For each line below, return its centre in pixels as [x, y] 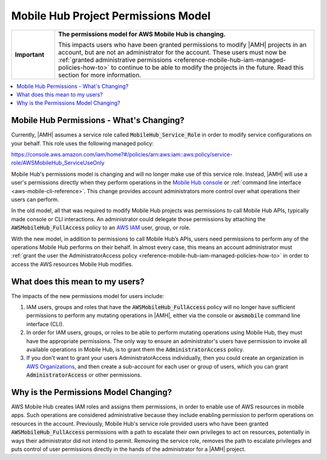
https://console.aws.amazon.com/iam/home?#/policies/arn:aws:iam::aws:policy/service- [122, 155]
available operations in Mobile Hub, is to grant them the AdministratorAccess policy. [135, 349]
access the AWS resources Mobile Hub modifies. [72, 264]
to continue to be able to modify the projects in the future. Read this [207, 67]
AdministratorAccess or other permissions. [84, 375]
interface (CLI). [45, 324]
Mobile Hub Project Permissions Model [111, 16]
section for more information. [100, 75]
